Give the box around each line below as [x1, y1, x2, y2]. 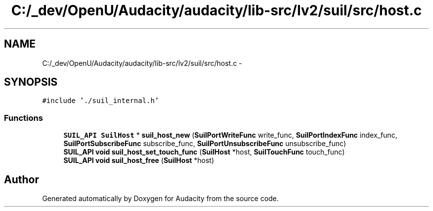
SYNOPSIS [4, 76, 58, 89]
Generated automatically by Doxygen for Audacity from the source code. [42, 194, 279, 203]
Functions [4, 112, 43, 123]
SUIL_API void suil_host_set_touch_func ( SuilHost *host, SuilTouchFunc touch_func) [63, 148, 345, 157]
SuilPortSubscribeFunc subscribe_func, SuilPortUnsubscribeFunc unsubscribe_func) [63, 139, 346, 148]
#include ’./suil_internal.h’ [42, 97, 159, 105]
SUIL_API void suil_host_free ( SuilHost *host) [63, 156, 215, 165]
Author [4, 173, 39, 186]
